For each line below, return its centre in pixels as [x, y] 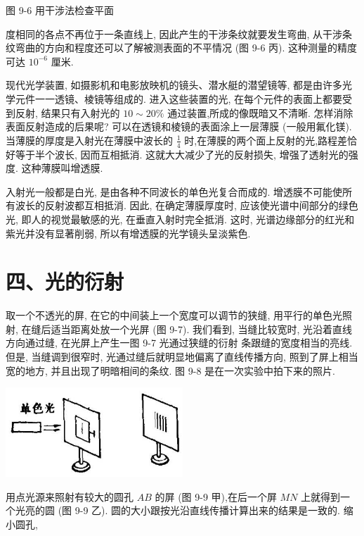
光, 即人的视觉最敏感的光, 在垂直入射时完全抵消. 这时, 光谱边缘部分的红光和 [180, 219]
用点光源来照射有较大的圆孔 [70, 496]
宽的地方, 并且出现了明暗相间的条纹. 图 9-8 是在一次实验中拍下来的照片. [170, 370]
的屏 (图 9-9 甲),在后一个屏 [216, 496]
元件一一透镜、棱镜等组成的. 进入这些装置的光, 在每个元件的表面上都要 [179, 98]
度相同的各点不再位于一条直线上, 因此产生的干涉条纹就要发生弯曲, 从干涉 [174, 33]
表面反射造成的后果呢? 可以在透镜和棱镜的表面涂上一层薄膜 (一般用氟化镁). [179, 126]
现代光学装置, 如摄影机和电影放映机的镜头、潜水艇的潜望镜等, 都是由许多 [174, 85]
